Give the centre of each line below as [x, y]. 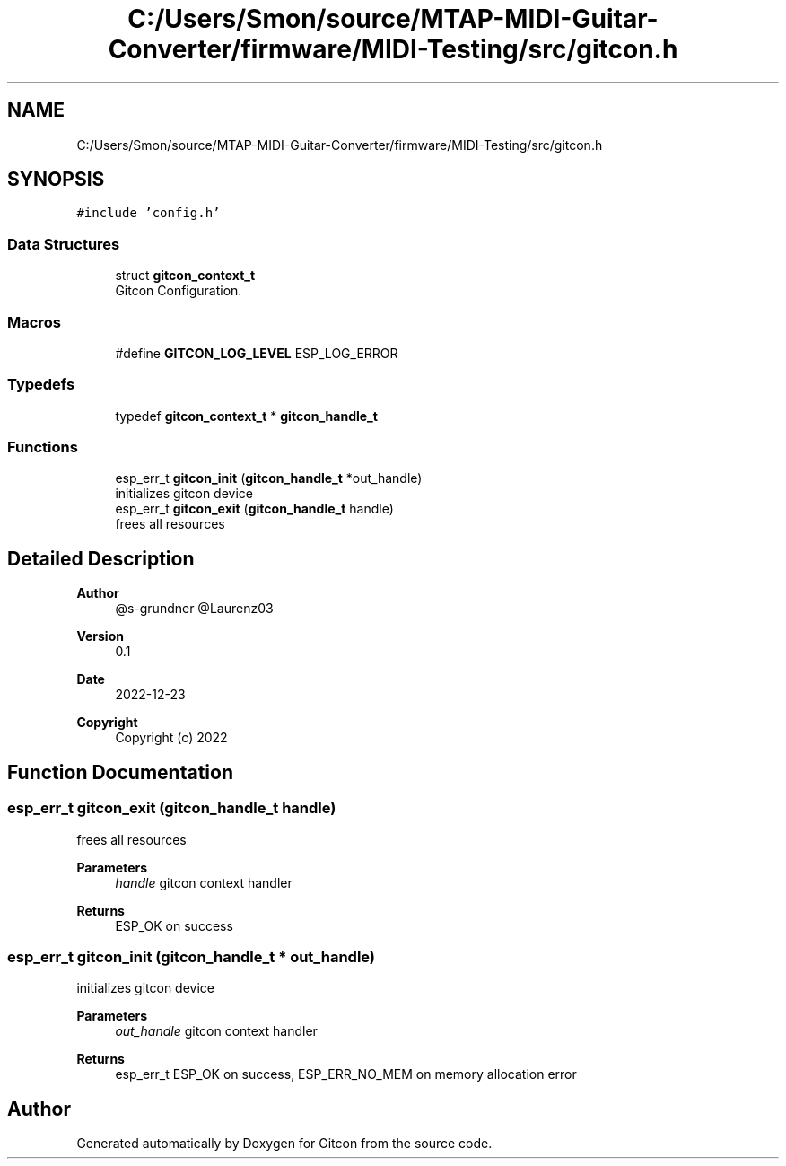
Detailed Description [101, 558]
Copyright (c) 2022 [171, 738]
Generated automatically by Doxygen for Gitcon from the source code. [284, 1144]
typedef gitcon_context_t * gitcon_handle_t [246, 416]
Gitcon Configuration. [179, 291]
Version [100, 636]
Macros [34, 322]
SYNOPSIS [56, 180]
